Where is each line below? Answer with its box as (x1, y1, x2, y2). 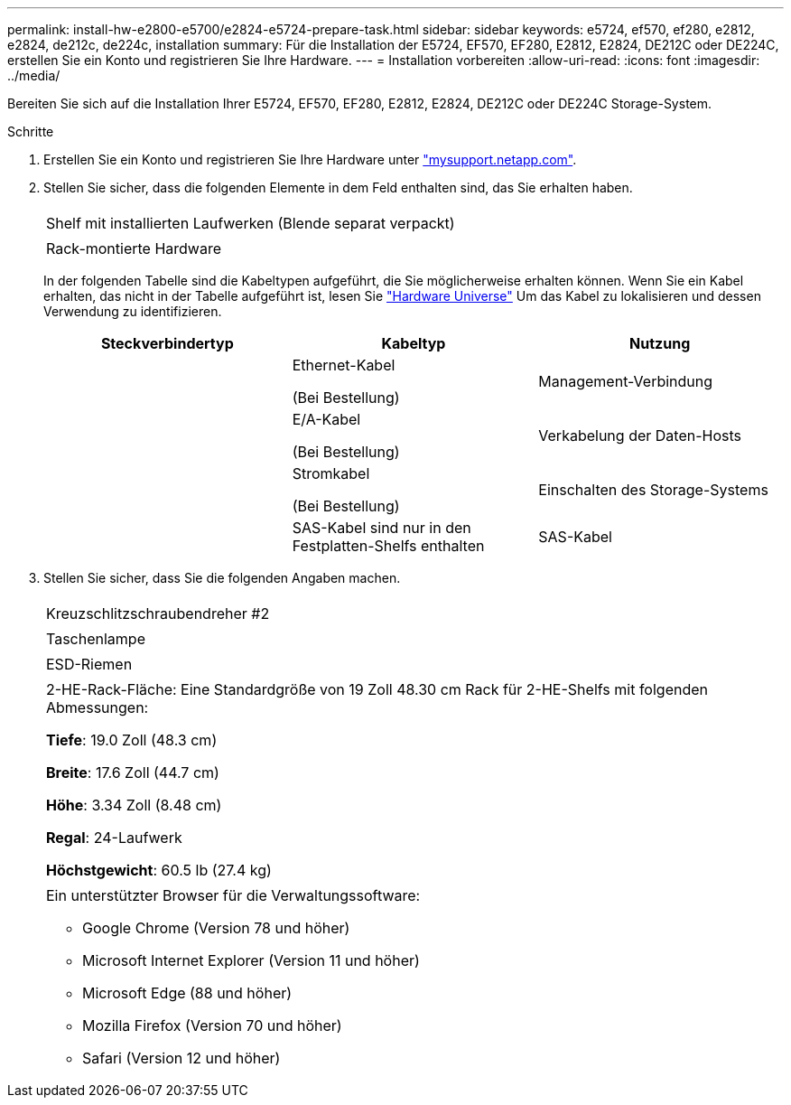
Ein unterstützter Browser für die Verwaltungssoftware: (46, 886, 421, 904)
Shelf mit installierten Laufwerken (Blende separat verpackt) (46, 214, 455, 232)
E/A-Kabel (292, 410, 361, 428)
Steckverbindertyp (100, 334, 234, 352)
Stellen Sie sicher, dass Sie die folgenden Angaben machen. (43, 570, 401, 585)
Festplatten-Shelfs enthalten (292, 537, 485, 555)
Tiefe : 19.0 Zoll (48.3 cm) (46, 731, 218, 749)
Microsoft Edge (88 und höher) (82, 984, 293, 1002)
